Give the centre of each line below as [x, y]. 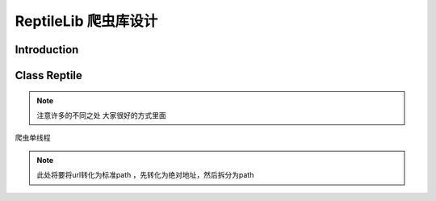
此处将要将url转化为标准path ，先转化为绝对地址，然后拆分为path [145, 175]
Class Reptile [48, 75]
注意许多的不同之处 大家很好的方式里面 [101, 115]
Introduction [47, 50]
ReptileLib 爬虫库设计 [86, 21]
